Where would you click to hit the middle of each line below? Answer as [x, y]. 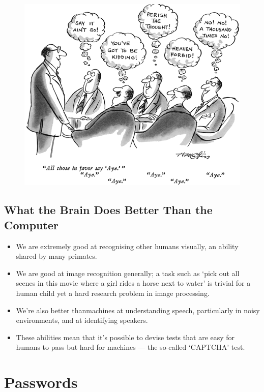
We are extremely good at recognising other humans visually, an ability [127, 246]
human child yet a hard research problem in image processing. [113, 293]
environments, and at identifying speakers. [82, 320]
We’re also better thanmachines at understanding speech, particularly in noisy [138, 310]
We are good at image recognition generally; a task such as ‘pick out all [128, 273]
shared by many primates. [56, 256]
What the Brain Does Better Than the [108, 210]
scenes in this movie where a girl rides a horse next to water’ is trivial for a [133, 283]
